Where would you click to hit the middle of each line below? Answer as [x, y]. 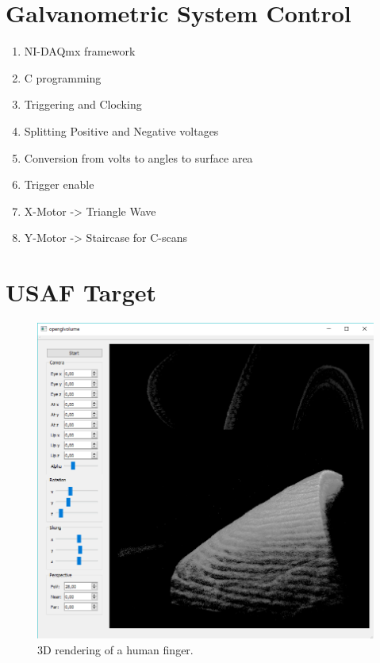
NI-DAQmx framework [80, 51]
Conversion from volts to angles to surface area [138, 157]
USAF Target [81, 292]
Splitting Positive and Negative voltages [121, 130]
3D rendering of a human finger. [115, 649]
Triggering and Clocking [83, 104]
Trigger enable [59, 184]
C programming [63, 77]
